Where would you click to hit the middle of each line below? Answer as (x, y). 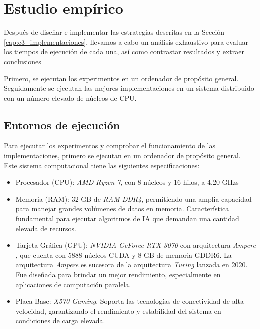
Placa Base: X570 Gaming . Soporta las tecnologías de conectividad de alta (130, 301)
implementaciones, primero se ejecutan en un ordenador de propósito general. (122, 156)
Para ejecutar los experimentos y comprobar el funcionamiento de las (110, 146)
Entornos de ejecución (62, 125)
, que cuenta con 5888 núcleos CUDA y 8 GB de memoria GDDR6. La (124, 255)
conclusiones (23, 61)
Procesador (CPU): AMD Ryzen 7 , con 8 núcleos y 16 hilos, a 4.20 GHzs (127, 182)
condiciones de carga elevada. (60, 321)
